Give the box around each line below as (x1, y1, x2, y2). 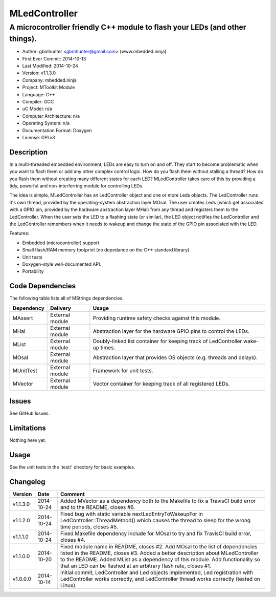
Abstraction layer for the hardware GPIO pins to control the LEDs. (93, 328, 250, 335)
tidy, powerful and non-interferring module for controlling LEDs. (9, 183, 144, 189)
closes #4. (60, 536, 85, 543)
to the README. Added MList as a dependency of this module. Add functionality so (60, 556, 260, 563)
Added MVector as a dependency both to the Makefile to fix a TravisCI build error (60, 497, 256, 504)
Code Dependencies (9, 282, 76, 290)
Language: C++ (22, 91, 56, 97)
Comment (60, 491, 85, 498)
